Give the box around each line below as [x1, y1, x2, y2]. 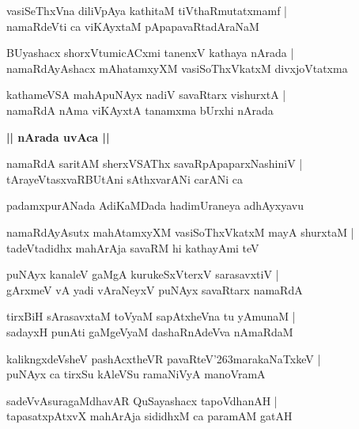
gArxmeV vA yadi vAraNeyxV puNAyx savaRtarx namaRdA [6, 281, 303, 298]
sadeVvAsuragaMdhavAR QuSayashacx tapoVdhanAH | [6, 392, 278, 408]
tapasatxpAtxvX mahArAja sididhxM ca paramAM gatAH [6, 408, 293, 424]
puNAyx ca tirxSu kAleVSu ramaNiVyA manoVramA [6, 366, 266, 382]
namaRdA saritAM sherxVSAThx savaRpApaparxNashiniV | [6, 155, 303, 172]
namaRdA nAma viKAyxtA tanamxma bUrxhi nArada [6, 101, 274, 118]
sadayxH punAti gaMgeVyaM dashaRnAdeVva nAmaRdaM [6, 323, 293, 340]
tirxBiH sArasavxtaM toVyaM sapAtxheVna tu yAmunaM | [6, 308, 296, 325]
